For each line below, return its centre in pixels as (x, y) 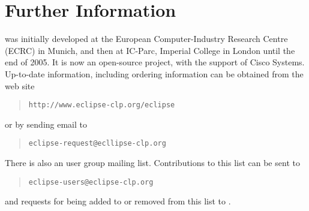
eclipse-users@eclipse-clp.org (91, 182)
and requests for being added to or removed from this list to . (118, 201)
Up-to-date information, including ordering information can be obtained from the (154, 73)
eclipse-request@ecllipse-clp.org (97, 144)
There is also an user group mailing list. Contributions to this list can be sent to (152, 162)
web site (20, 85)
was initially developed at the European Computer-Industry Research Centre (146, 39)
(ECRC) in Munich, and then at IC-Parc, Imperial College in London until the (150, 50)
